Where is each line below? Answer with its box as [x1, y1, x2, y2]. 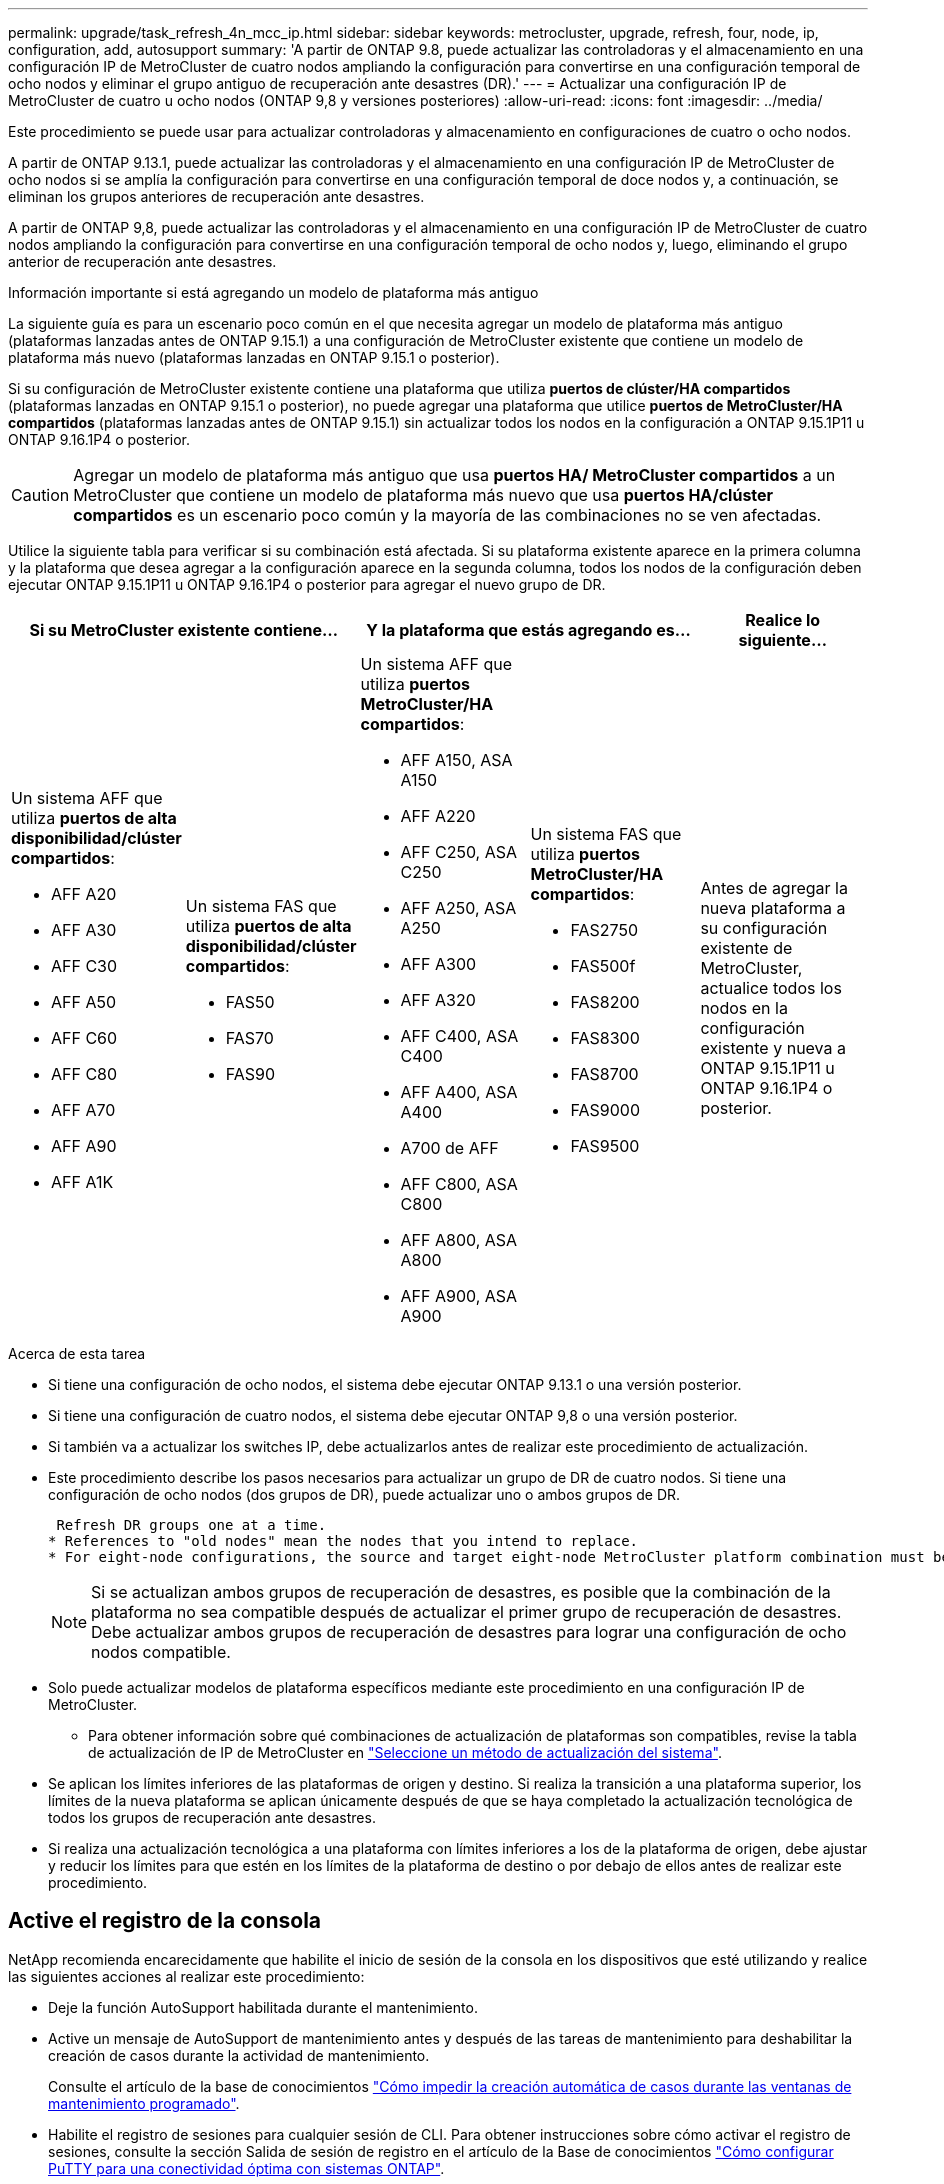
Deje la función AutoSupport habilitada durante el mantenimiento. [48, 1998, 478, 2016]
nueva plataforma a [700, 898, 846, 918]
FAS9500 [570, 1136, 640, 1156]
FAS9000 [570, 1100, 640, 1120]
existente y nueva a [700, 1038, 846, 1058]
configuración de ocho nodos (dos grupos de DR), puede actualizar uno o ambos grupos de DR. [48, 1486, 681, 1503]
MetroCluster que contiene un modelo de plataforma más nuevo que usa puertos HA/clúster [73, 485, 774, 505]
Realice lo [745, 610, 821, 630]
